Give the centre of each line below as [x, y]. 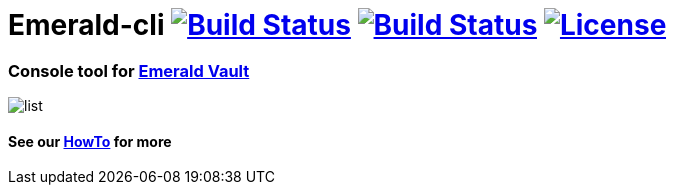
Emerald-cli [86, 25]
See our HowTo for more [90, 141]
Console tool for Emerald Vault [129, 70]
